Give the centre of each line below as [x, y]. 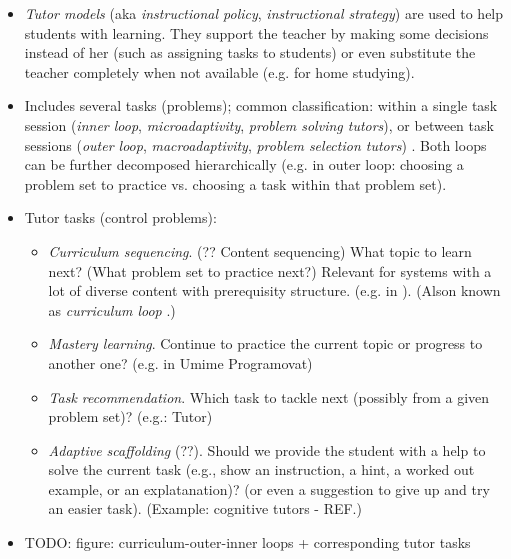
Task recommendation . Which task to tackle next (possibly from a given [269, 396]
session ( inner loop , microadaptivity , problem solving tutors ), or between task [259, 124]
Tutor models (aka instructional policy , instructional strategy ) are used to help [264, 13]
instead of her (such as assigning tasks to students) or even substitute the [250, 52]
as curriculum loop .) [112, 309]
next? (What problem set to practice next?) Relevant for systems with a [270, 270]
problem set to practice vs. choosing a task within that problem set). [235, 183]
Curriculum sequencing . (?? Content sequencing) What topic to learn [260, 250]
